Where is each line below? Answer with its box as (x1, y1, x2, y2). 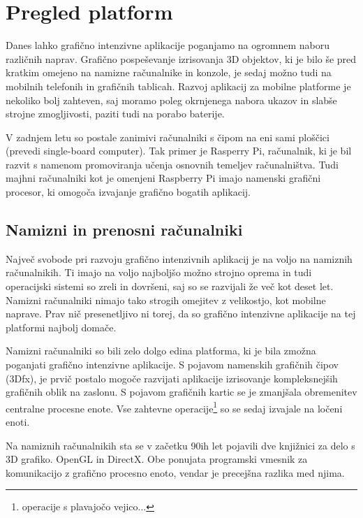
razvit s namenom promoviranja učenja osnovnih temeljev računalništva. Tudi (6, 157, 339, 171)
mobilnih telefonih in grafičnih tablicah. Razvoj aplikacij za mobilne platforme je (6, 78, 351, 93)
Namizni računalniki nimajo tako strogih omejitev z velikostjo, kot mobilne (6, 292, 326, 307)
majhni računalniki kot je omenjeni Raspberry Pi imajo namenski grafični (6, 171, 321, 185)
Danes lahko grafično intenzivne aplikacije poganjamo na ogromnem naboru (6, 38, 329, 52)
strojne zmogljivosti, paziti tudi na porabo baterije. (6, 106, 225, 121)
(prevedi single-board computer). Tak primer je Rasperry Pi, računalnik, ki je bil (6, 143, 352, 158)
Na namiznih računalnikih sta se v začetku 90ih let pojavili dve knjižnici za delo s (6, 438, 355, 452)
